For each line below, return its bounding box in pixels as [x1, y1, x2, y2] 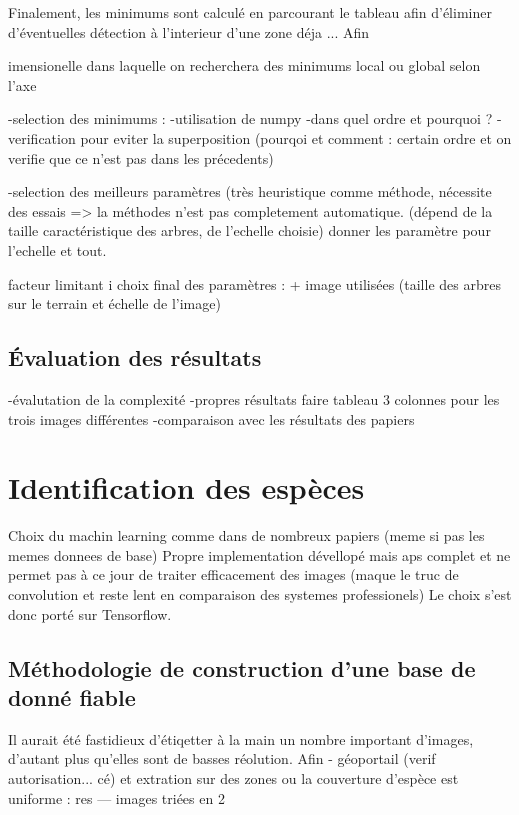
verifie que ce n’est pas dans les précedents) [8, 147, 274, 168]
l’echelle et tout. [8, 239, 107, 260]
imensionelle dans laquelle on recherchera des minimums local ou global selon [8, 55, 481, 76]
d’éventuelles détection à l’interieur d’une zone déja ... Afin [8, 21, 370, 42]
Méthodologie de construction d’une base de [8, 652, 476, 683]
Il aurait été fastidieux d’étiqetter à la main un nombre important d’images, [8, 728, 474, 749]
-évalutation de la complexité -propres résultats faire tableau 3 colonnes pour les [8, 388, 500, 409]
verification [8, 127, 76, 148]
